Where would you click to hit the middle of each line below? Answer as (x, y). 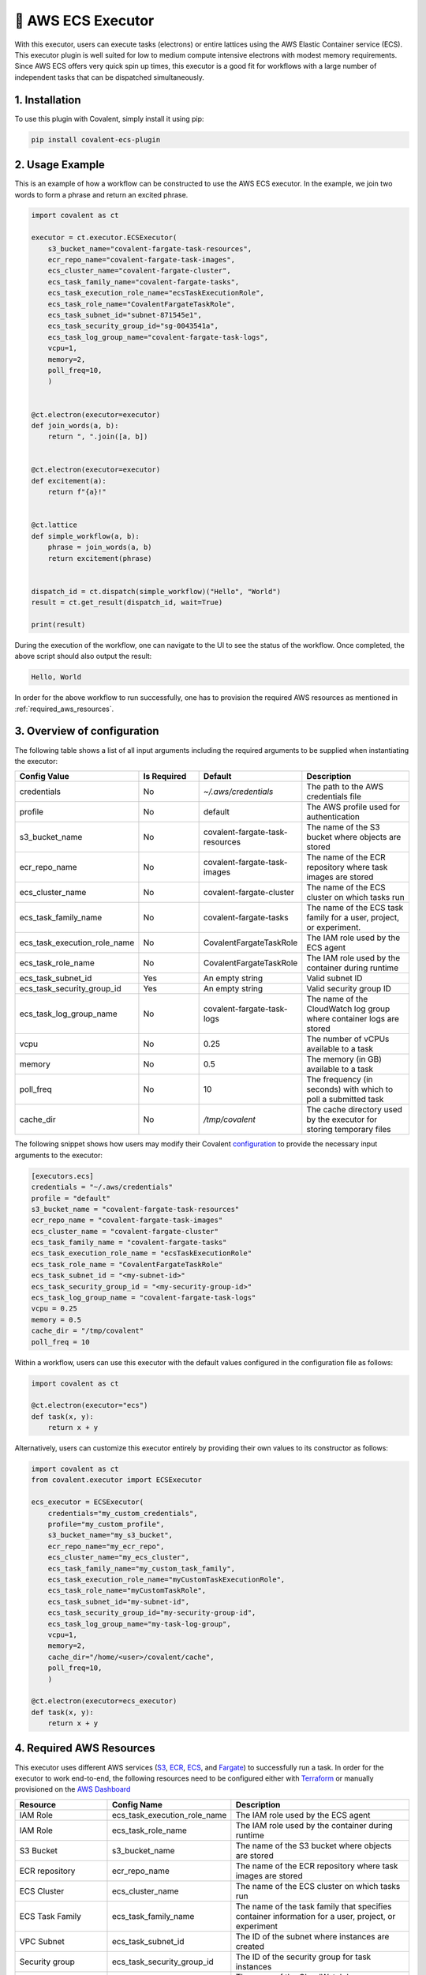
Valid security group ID (349, 989)
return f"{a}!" (77, 492)
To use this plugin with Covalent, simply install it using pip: (109, 118)
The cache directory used (354, 1110)
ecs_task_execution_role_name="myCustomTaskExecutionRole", (166, 1580)
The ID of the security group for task (303, 1957)
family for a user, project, (353, 918)
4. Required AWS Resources (85, 1749)
